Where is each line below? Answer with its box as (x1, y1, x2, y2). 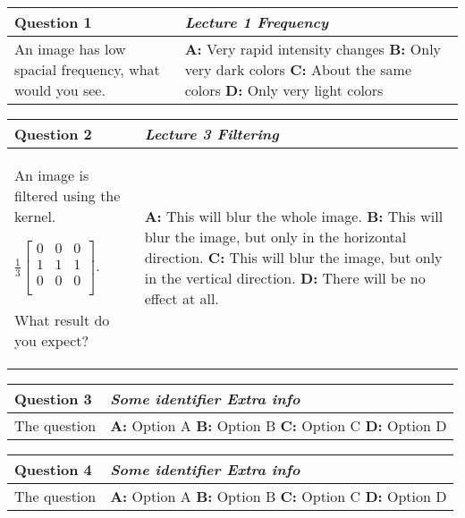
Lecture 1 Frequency (184, 12, 329, 32)
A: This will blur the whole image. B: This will (144, 206, 444, 227)
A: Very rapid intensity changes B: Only (184, 38, 442, 59)
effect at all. (144, 288, 219, 310)
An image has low (14, 38, 126, 59)
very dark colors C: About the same (184, 59, 412, 80)
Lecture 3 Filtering (144, 123, 279, 144)
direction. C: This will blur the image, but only (144, 247, 443, 268)
